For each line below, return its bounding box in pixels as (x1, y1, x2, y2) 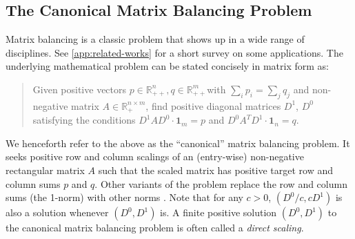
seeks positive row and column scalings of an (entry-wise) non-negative (6, 149, 304, 164)
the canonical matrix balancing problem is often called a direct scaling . (6, 220, 304, 235)
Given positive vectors (32, 82, 127, 96)
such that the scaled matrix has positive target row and (98, 163, 333, 178)
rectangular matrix (6, 163, 85, 178)
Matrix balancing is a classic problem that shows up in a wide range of (6, 32, 305, 46)
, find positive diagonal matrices (145, 98, 281, 113)
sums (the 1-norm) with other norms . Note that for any (6, 190, 243, 204)
